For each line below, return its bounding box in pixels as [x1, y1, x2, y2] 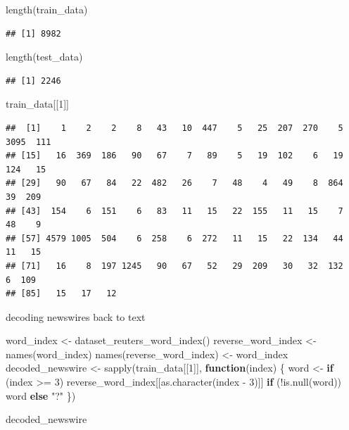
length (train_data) [6, 2, 88, 16]
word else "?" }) [6, 388, 76, 403]
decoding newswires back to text [6, 309, 146, 324]
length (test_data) [6, 49, 83, 64]
